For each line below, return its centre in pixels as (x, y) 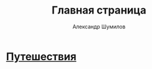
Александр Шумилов (99, 27)
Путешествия (41, 56)
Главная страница (99, 10)
